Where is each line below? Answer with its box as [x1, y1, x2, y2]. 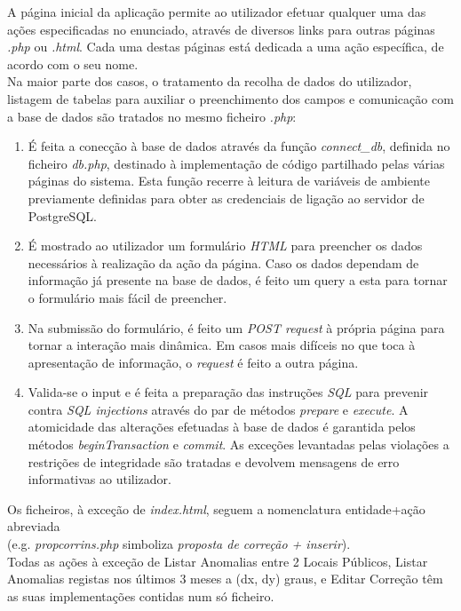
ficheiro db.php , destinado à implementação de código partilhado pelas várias [28, 154, 445, 172]
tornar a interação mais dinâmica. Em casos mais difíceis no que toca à [28, 336, 416, 354]
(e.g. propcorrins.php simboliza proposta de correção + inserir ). [7, 535, 351, 553]
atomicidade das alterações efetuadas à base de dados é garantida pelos [28, 417, 416, 436]
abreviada [7, 517, 60, 536]
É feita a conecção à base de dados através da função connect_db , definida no [28, 137, 450, 155]
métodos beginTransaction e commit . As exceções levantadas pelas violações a [28, 435, 449, 454]
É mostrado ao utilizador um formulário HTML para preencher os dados [28, 236, 423, 255]
